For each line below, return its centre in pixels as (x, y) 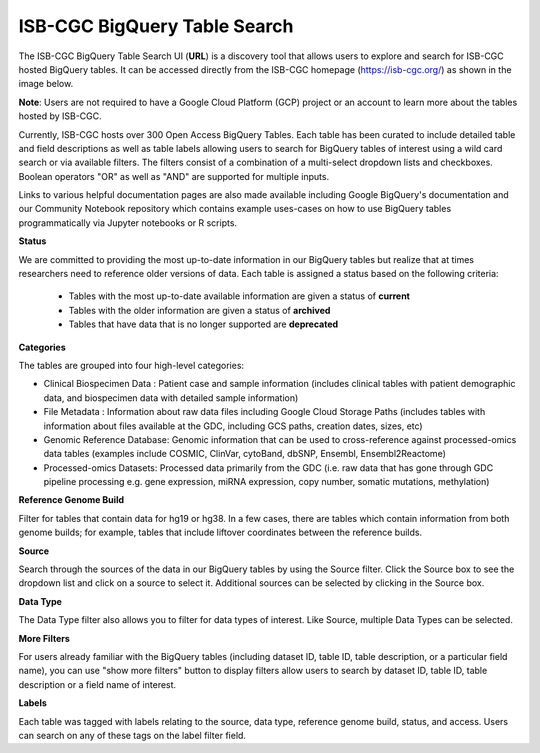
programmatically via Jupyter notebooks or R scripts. (128, 222)
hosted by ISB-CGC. (60, 116)
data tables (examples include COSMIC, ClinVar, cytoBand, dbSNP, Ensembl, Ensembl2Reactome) (245, 454)
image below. (46, 84)
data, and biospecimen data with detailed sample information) (171, 397)
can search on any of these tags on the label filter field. (132, 735)
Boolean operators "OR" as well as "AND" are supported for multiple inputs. (174, 176)
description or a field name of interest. (97, 684)
